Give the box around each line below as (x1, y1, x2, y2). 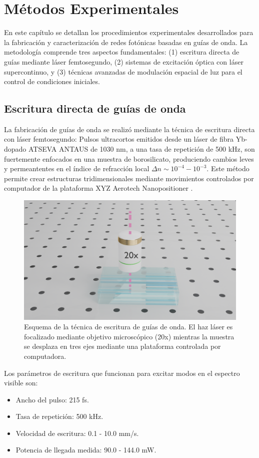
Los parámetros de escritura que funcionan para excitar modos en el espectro (4, 367, 240, 378)
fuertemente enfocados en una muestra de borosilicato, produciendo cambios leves (4, 153, 254, 164)
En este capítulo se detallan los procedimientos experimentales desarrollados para (4, 27, 253, 38)
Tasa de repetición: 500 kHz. (15, 411, 103, 421)
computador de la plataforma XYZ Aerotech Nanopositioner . (4, 183, 193, 193)
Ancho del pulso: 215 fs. (15, 394, 89, 404)
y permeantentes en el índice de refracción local (4, 163, 149, 174)
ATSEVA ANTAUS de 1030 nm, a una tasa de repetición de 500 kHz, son (28, 144, 255, 154)
